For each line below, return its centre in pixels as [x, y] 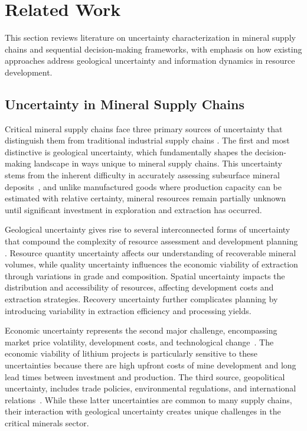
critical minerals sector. [47, 422]
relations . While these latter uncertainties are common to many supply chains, [148, 399]
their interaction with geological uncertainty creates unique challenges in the [143, 411]
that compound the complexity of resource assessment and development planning [151, 241]
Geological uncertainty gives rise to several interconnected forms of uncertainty [148, 229]
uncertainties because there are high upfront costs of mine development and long [151, 365]
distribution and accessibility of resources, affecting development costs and [139, 287]
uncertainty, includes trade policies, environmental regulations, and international [151, 388]
